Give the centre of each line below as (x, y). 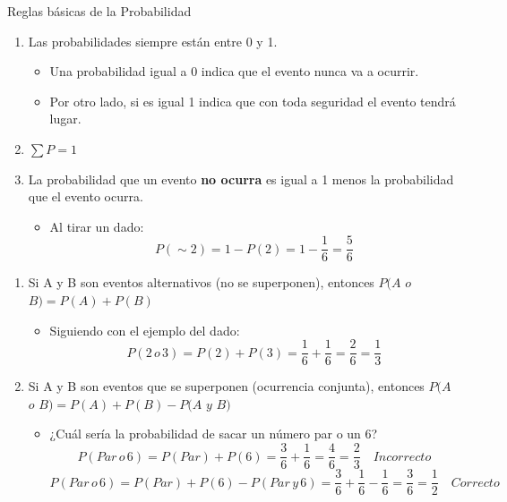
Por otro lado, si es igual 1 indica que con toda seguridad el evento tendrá (253, 101)
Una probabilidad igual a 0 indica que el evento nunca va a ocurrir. (234, 71)
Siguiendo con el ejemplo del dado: (145, 330)
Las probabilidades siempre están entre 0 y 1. (153, 41)
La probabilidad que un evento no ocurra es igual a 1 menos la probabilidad (241, 179)
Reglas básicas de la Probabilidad (99, 11)
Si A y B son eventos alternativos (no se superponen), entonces (201, 282)
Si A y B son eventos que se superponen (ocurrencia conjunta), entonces (226, 386)
